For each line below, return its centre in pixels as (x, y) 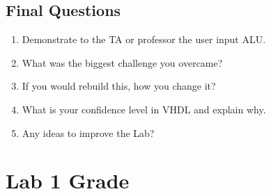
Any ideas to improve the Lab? (88, 132)
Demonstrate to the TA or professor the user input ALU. (144, 39)
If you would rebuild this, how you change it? (119, 86)
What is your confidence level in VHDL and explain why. (144, 109)
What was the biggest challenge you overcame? (122, 62)
